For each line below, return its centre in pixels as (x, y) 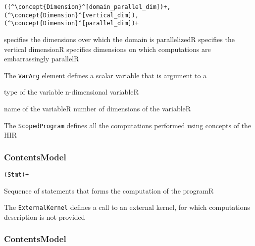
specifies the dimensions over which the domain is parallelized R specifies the (119, 39)
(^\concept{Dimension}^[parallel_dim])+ (72, 24)
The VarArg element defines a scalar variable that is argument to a (105, 75)
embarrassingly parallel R (42, 59)
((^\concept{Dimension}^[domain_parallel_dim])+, (87, 7)
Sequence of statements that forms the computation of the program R (109, 190)
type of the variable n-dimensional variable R (71, 92)
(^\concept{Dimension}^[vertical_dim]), (72, 15)
